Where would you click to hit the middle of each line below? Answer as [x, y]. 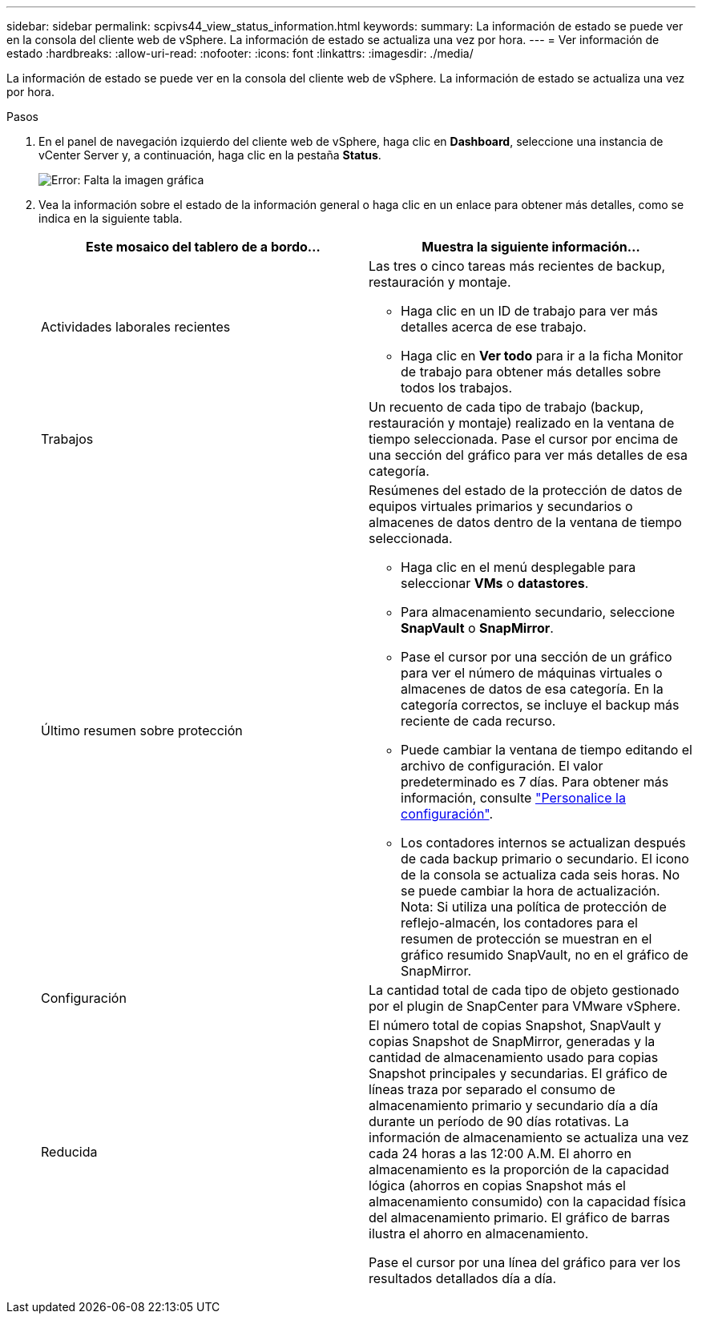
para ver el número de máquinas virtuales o [532, 673]
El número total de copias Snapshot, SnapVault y [515, 1025]
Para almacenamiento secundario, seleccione [538, 612]
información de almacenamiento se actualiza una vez [529, 1137]
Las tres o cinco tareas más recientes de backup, [517, 266]
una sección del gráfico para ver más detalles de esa [528, 455]
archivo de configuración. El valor [502, 766]
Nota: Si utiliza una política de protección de [534, 907]
